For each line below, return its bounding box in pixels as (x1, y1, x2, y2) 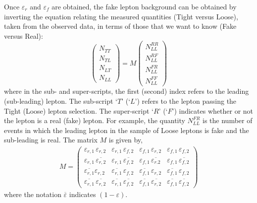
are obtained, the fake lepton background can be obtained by (51, 1, 237, 11)
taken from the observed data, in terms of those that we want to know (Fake (4, 21, 237, 31)
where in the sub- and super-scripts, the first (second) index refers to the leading (4, 86, 249, 96)
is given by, (108, 135, 143, 145)
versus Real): (4, 30, 43, 41)
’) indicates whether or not (172, 105, 254, 116)
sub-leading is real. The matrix (4, 135, 98, 145)
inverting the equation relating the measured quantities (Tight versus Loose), (4, 11, 238, 21)
